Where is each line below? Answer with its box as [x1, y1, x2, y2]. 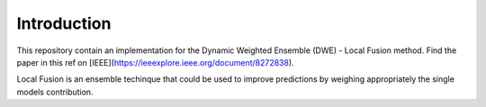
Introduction [16, 13, 112, 33]
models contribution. [16, 86, 94, 97]
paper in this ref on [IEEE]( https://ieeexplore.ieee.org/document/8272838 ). [16, 57, 294, 67]
